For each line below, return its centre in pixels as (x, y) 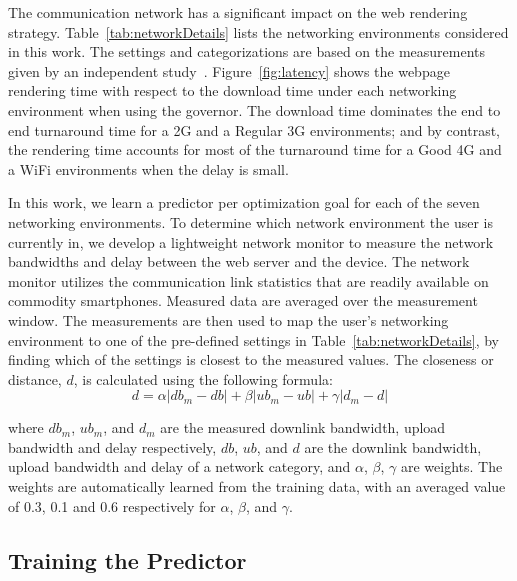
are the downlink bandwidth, (393, 446)
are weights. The (451, 466)
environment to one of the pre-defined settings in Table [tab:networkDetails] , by (253, 339)
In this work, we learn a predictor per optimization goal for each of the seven (244, 202)
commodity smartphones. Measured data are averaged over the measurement (243, 300)
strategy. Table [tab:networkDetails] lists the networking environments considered (258, 31)
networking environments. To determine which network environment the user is (250, 221)
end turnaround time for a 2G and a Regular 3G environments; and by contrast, (254, 129)
